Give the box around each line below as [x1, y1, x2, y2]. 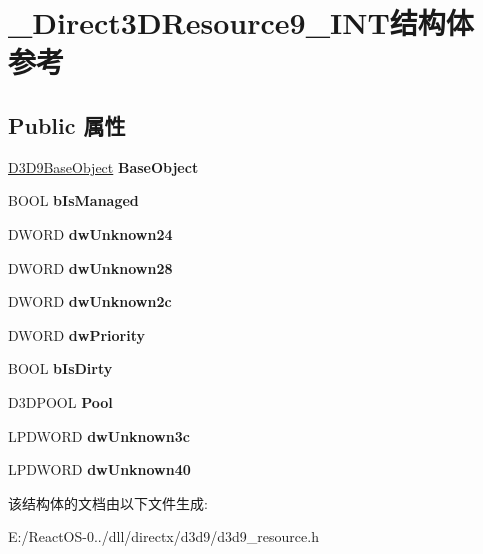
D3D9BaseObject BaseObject [8, 156, 199, 177]
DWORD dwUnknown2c [8, 291, 172, 312]
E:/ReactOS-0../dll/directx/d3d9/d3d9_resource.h [8, 526, 319, 547]
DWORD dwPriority [8, 324, 146, 345]
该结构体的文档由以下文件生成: [8, 492, 208, 513]
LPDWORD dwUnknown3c [8, 425, 190, 446]
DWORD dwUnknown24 [8, 223, 173, 244]
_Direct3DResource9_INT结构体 [8, 2, 474, 43]
